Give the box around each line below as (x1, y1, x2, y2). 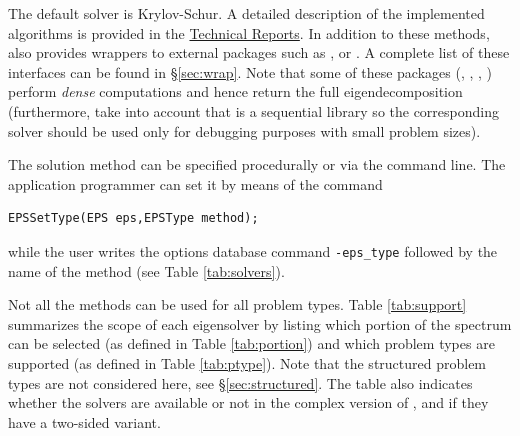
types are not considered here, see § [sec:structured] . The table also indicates (8, 372, 473, 393)
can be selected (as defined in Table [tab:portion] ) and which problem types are (8, 333, 495, 354)
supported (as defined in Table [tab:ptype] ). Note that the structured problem (8, 352, 487, 373)
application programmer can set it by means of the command (8, 173, 383, 194)
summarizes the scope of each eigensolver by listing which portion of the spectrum (8, 313, 512, 334)
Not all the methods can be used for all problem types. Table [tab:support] (8, 294, 467, 315)
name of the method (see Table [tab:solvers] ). (8, 260, 285, 281)
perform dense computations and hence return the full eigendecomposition (8, 81, 463, 102)
